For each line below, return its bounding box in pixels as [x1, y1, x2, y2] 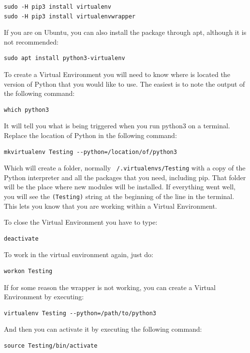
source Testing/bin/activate [4, 342, 98, 349]
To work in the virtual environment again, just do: [4, 249, 154, 260]
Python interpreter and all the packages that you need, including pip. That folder [4, 172, 246, 182]
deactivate [4, 235, 39, 242]
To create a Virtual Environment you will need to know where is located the [4, 69, 230, 79]
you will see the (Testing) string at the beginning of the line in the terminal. [4, 191, 235, 201]
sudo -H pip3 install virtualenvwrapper [4, 13, 136, 20]
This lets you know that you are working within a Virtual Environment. [4, 200, 217, 211]
